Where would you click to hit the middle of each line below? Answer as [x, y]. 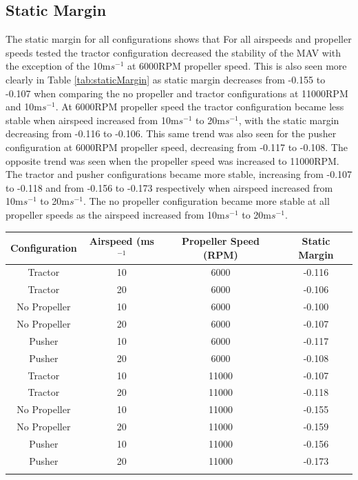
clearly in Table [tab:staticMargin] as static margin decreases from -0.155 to [166, 79]
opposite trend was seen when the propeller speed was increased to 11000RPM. [172, 160]
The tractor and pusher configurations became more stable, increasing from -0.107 [179, 174]
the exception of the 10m [58, 66]
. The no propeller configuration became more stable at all [206, 201]
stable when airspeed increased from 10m [92, 120]
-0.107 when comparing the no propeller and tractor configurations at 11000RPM [177, 93]
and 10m [24, 107]
